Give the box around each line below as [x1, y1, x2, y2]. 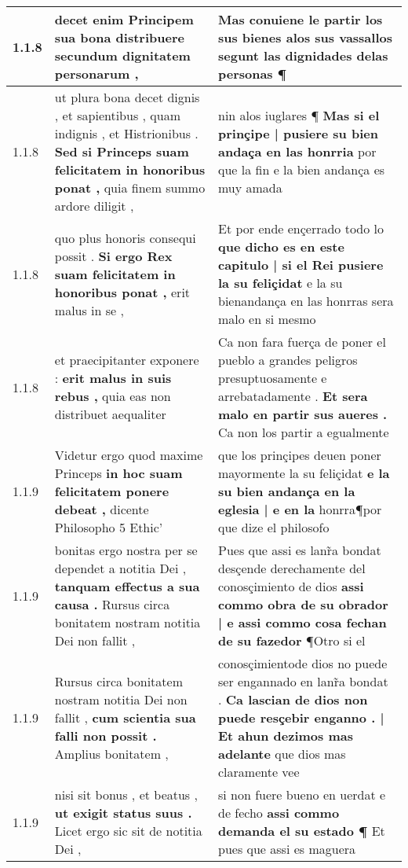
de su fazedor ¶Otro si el [217, 631, 366, 649]
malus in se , [54, 300, 124, 319]
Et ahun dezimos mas [217, 726, 353, 745]
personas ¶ [217, 64, 287, 83]
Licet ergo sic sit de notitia [54, 822, 202, 840]
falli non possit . [54, 726, 157, 745]
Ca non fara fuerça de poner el [217, 333, 386, 351]
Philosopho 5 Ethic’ [54, 518, 163, 536]
